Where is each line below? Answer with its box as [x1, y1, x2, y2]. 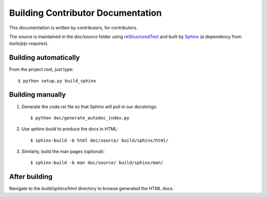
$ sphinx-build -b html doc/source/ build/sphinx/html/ [30, 137, 169, 143]
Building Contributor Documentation [9, 7, 162, 18]
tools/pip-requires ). [9, 40, 49, 46]
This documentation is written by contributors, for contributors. [9, 25, 138, 31]
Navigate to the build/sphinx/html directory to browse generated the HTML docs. [9, 186, 174, 192]
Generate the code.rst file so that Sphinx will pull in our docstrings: [21, 104, 158, 110]
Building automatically [9, 53, 80, 62]
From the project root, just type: [9, 67, 74, 73]
